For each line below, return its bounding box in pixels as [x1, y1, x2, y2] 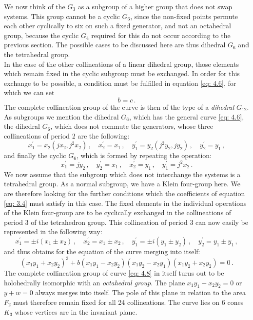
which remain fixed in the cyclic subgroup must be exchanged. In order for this [4, 68, 240, 79]
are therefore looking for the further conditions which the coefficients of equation [4, 188, 245, 198]
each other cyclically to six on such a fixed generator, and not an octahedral [4, 20, 231, 31]
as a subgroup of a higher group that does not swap [78, 1, 233, 11]
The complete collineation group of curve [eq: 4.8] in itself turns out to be [4, 268, 224, 278]
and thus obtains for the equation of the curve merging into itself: [4, 246, 200, 256]
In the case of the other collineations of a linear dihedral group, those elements [4, 59, 239, 69]
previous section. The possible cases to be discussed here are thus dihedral [4, 40, 226, 50]
